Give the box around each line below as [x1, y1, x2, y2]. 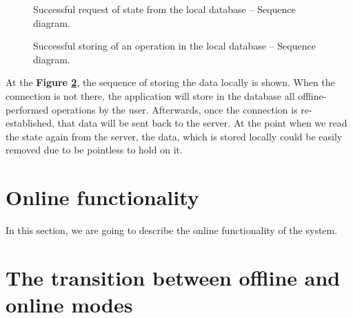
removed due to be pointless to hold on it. [6, 142, 183, 157]
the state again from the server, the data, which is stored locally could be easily [6, 129, 343, 143]
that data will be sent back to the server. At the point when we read [57, 116, 347, 130]
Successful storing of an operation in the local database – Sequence [33, 39, 316, 53]
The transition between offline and [6, 263, 341, 291]
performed [6, 102, 49, 116]
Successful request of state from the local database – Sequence [33, 2, 296, 16]
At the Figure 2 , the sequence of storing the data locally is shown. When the [6, 75, 335, 89]
